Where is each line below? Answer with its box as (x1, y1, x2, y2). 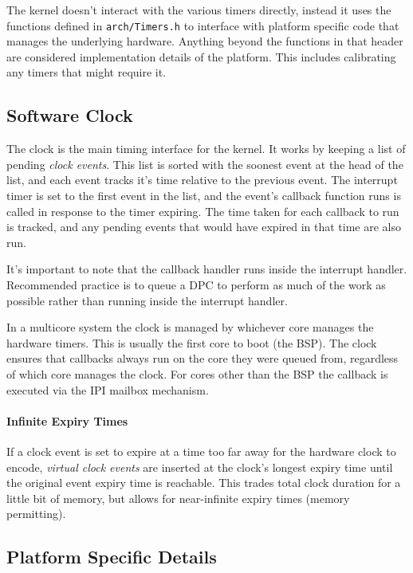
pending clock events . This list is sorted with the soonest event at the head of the (6, 155, 403, 172)
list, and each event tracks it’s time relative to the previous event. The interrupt (6, 171, 398, 188)
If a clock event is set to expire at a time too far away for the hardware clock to (6, 442, 396, 459)
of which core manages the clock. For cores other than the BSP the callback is (6, 365, 388, 382)
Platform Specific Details (6, 544, 217, 569)
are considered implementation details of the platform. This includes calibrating (6, 48, 396, 65)
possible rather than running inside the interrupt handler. (6, 292, 288, 308)
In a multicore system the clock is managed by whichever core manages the (6, 319, 374, 336)
